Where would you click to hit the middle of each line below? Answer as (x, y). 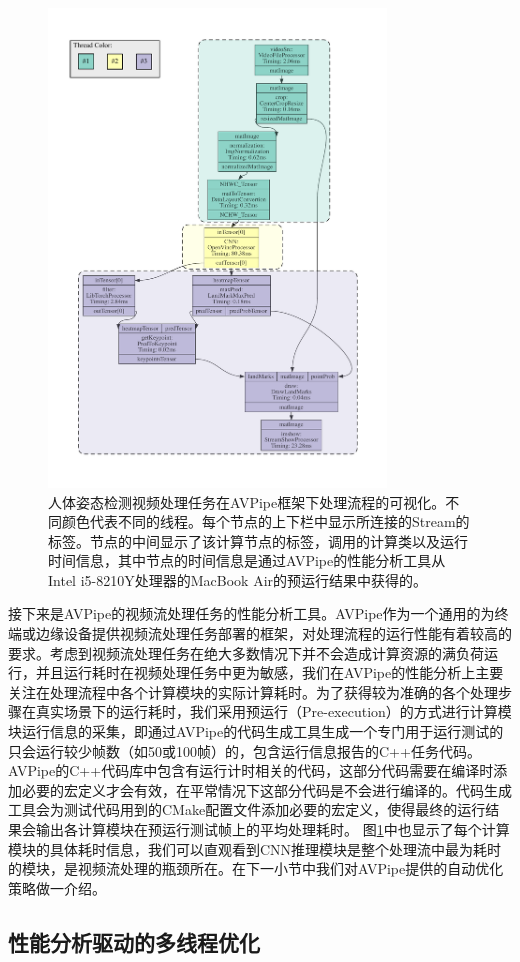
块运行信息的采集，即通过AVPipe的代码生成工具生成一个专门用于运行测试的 (256, 731)
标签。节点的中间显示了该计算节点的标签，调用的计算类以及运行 (258, 540)
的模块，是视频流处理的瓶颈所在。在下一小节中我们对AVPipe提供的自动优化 (256, 868)
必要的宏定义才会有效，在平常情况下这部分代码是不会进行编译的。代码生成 (266, 789)
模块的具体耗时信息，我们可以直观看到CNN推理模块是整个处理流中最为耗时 (255, 848)
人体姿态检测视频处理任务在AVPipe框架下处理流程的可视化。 (247, 501)
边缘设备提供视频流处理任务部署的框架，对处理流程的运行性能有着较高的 (273, 633)
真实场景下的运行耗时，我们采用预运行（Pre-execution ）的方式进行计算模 (273, 711)
